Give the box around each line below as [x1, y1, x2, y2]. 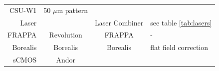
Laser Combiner [94, 17, 144, 27]
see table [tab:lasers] [150, 17, 212, 27]
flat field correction [150, 42, 209, 52]
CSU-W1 [9, 4, 37, 15]
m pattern [57, 4, 88, 15]
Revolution [49, 29, 82, 40]
